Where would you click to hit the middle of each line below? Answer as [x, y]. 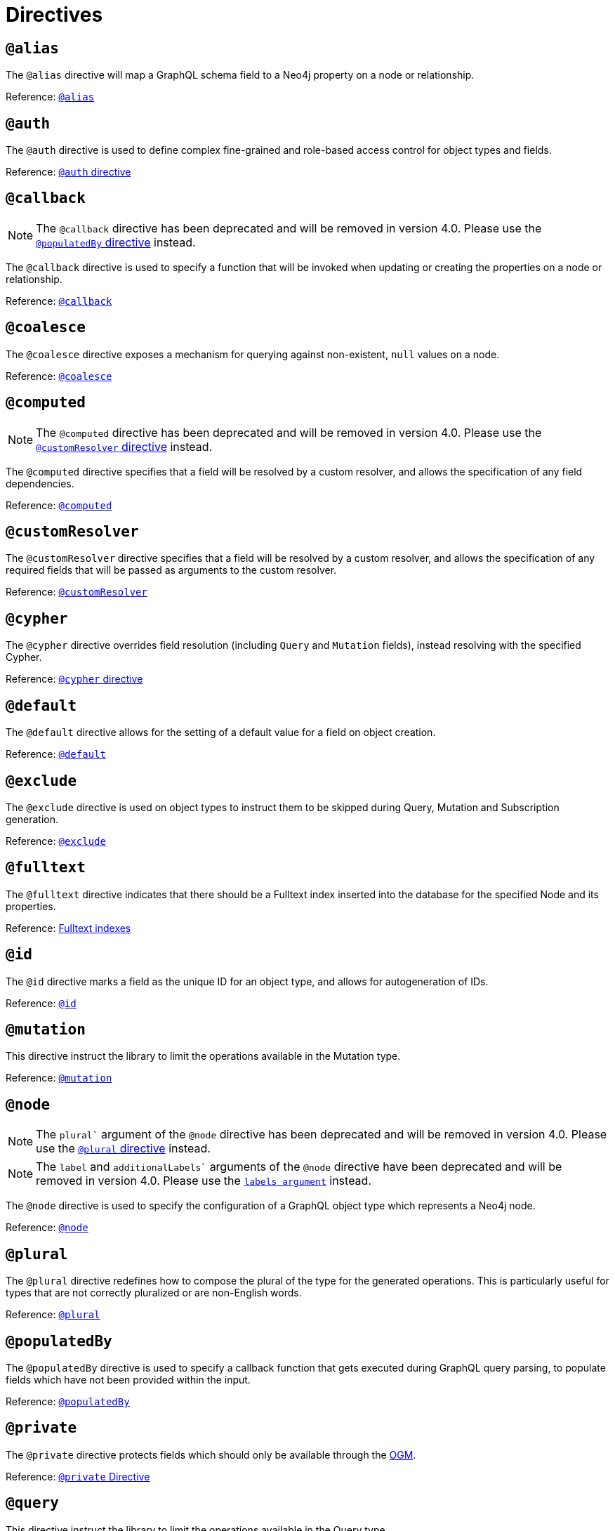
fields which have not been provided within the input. [128, 1379]
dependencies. [40, 483]
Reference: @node [47, 1228]
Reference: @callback [59, 301]
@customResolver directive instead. [124, 446]
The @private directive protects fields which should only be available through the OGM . [211, 1454]
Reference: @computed [59, 505]
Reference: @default [56, 754]
